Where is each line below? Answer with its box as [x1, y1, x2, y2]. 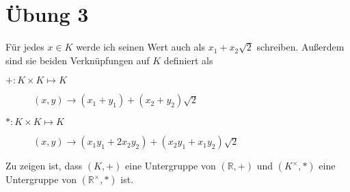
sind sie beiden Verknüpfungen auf [5, 53, 150, 67]
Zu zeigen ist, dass [5, 159, 83, 173]
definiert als [163, 53, 213, 67]
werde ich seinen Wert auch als [76, 40, 205, 54]
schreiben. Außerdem [256, 40, 345, 54]
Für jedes [5, 40, 44, 54]
